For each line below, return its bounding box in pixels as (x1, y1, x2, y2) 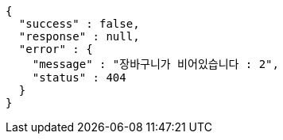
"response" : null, (18, 30, 140, 43)
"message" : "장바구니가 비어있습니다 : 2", (32, 58, 279, 70)
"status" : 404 (32, 71, 126, 84)
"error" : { (18, 43, 93, 55)
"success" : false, (18, 17, 140, 30)
